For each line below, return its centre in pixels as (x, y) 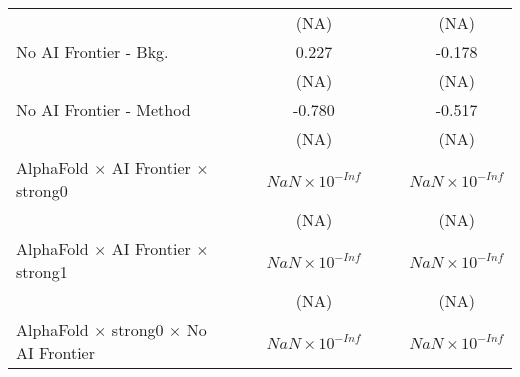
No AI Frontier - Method (103, 109)
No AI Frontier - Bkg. (92, 51)
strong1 (42, 271)
